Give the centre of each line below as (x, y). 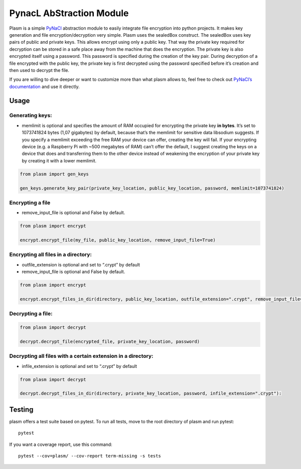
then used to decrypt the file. (39, 70)
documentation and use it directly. (44, 86)
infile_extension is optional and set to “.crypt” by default (80, 366)
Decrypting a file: (31, 314)
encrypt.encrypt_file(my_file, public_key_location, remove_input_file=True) (118, 240)
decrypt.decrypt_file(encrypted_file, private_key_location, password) (110, 341)
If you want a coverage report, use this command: (61, 444)
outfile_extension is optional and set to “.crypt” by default (81, 264)
